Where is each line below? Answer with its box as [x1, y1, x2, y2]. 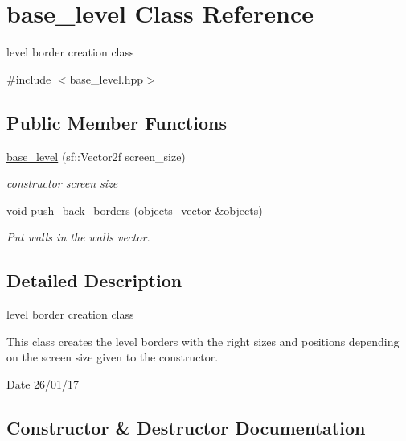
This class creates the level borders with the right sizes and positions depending [6, 332, 400, 349]
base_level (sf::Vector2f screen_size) [6, 147, 186, 164]
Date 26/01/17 [6, 375, 80, 392]
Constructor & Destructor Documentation [6, 414, 366, 439]
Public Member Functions [6, 109, 227, 134]
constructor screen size [6, 175, 118, 192]
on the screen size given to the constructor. [6, 348, 219, 365]
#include [6, 70, 51, 87]
